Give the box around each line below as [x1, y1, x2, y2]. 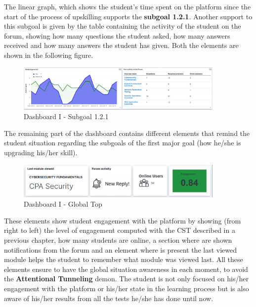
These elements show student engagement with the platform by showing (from [4, 215, 241, 225]
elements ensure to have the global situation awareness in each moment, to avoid [4, 263, 248, 274]
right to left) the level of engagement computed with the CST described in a [4, 225, 235, 235]
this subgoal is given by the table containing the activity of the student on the [4, 21, 241, 31]
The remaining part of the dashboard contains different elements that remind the [4, 128, 250, 138]
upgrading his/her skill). [4, 147, 78, 158]
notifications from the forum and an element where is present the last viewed [4, 244, 237, 255]
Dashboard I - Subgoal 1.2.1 [24, 111, 109, 122]
